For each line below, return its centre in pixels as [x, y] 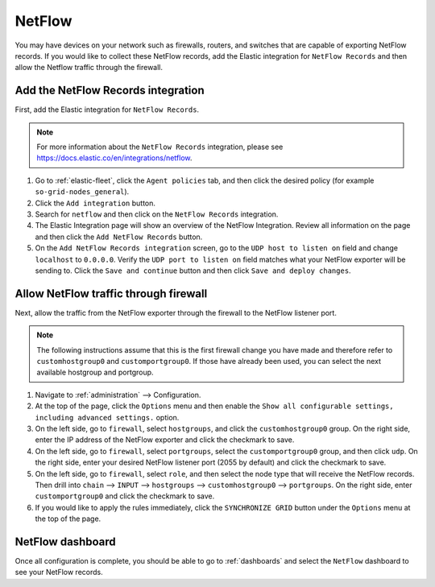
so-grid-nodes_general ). [82, 192]
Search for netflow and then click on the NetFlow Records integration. [157, 214]
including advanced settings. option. [107, 417]
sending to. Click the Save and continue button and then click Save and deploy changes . [193, 271]
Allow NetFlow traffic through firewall [111, 293]
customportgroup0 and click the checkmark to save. [125, 496]
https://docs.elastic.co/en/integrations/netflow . [114, 158]
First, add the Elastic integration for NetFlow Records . [107, 110]
